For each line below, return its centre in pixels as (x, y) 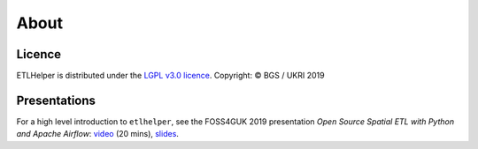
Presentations (56, 100)
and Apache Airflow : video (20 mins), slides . (97, 134)
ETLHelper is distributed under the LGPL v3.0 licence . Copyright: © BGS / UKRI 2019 (170, 76)
